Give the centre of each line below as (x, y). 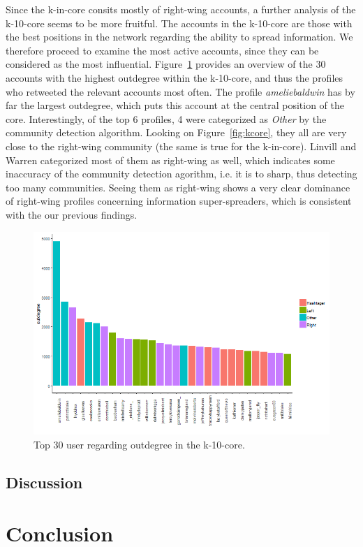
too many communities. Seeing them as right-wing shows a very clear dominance (178, 187)
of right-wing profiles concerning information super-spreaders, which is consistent (179, 201)
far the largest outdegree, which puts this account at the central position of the (175, 105)
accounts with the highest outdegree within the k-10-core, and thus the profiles (175, 77)
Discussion (44, 482)
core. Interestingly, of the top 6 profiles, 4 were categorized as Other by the (166, 118)
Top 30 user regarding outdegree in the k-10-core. (139, 444)
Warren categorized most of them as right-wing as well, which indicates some (170, 160)
